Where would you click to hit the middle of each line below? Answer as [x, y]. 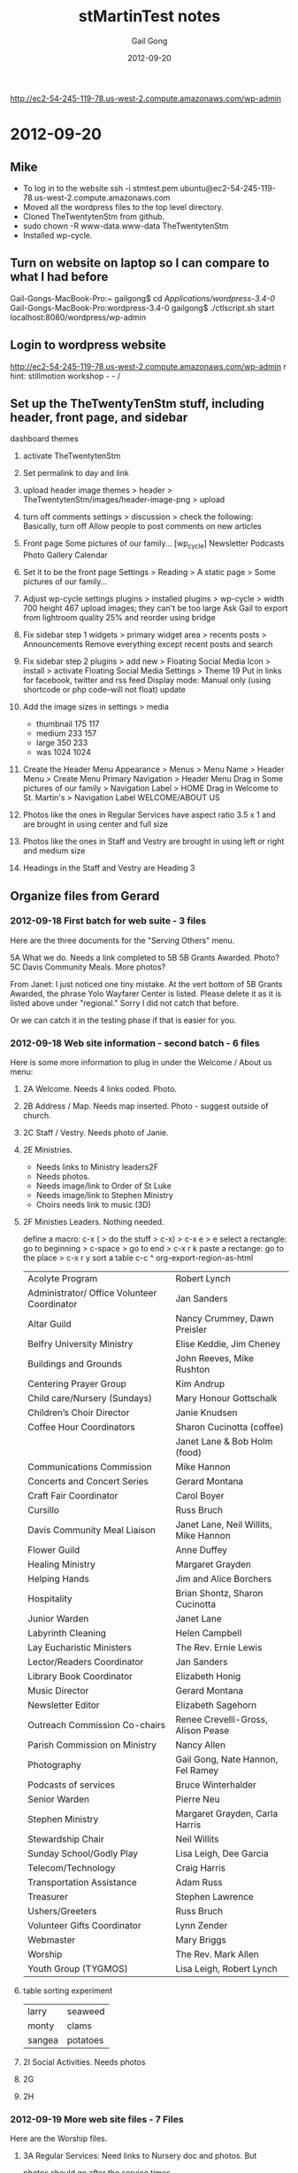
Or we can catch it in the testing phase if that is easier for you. [123, 1020]
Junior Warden [58, 1619]
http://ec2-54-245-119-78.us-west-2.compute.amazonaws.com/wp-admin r [148, 366]
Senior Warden [58, 1799]
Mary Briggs [201, 1940]
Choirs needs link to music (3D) [93, 1205]
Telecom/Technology [71, 1868]
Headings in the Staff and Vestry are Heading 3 [109, 868]
